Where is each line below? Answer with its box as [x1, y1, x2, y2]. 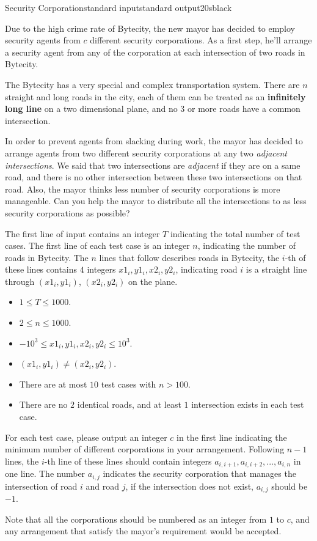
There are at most [19, 377, 87, 390]
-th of [285, 251, 306, 263]
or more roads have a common [188, 102, 301, 115]
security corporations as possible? [5, 206, 130, 219]
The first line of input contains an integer [5, 227, 160, 240]
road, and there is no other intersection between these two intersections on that [5, 171, 302, 183]
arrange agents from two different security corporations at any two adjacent [5, 146, 287, 159]
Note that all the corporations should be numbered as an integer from [5, 512, 267, 525]
